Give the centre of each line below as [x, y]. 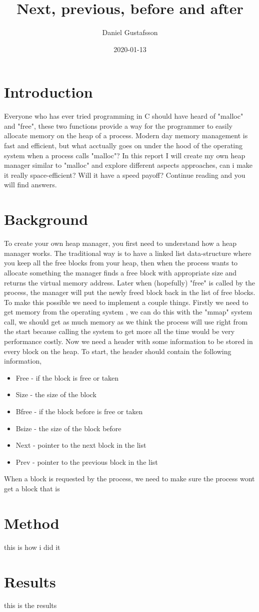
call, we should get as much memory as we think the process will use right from [126, 321]
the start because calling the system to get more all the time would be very [119, 331]
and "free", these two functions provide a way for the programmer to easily [118, 125]
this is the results [30, 605]
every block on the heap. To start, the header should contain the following [118, 351]
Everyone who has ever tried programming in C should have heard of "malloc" [124, 116]
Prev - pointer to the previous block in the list [87, 462]
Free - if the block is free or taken [67, 377]
